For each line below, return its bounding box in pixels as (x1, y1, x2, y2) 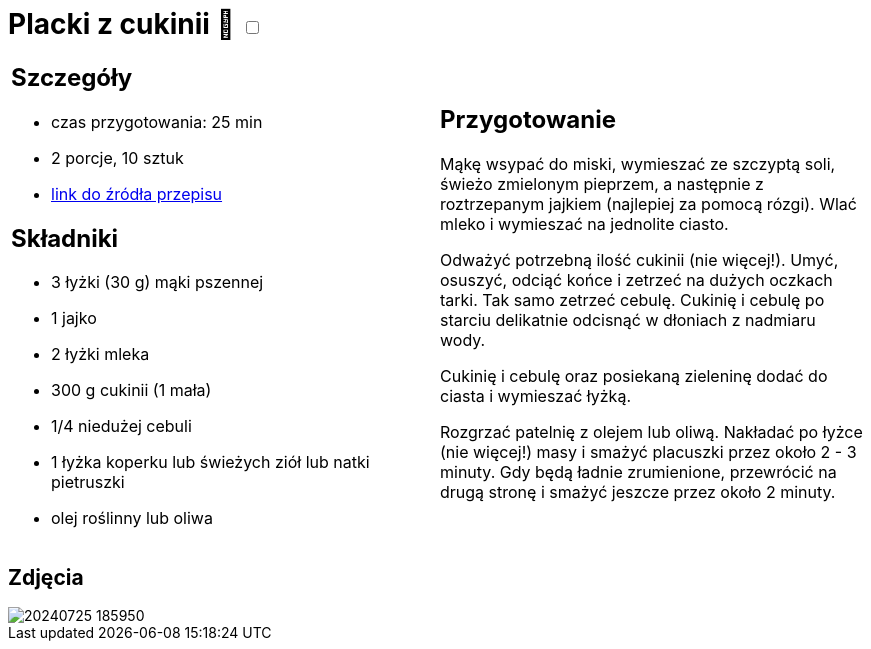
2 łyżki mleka (51, 344, 150, 365)
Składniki (11, 223, 119, 253)
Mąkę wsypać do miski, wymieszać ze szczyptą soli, (440, 154, 836, 175)
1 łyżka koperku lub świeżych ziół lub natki (51, 452, 370, 473)
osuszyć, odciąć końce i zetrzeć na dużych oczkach (440, 270, 833, 291)
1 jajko (51, 308, 97, 329)
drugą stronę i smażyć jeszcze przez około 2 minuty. (440, 482, 836, 503)
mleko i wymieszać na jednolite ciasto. (440, 214, 729, 235)
